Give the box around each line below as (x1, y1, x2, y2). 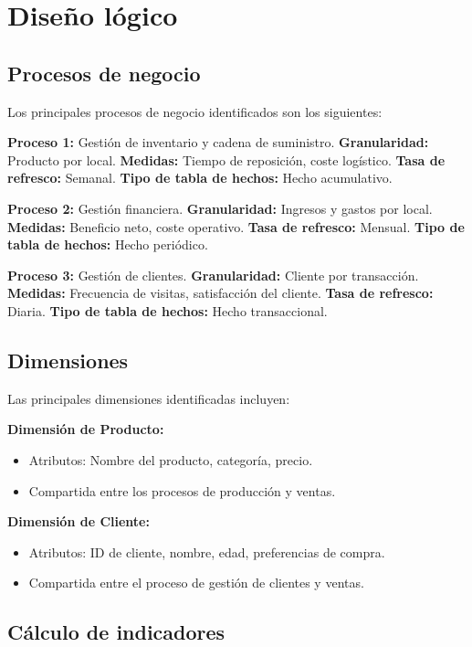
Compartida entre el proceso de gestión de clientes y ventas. (28, 573, 364, 592)
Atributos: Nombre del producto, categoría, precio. (28, 450, 313, 469)
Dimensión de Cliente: (7, 512, 150, 531)
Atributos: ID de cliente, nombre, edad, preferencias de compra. (28, 542, 385, 561)
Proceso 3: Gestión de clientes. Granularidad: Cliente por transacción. (7, 265, 419, 284)
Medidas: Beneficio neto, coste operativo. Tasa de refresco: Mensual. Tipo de (7, 217, 465, 236)
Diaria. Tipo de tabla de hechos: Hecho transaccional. (7, 301, 328, 320)
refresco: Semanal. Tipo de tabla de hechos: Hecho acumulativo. (7, 168, 393, 187)
